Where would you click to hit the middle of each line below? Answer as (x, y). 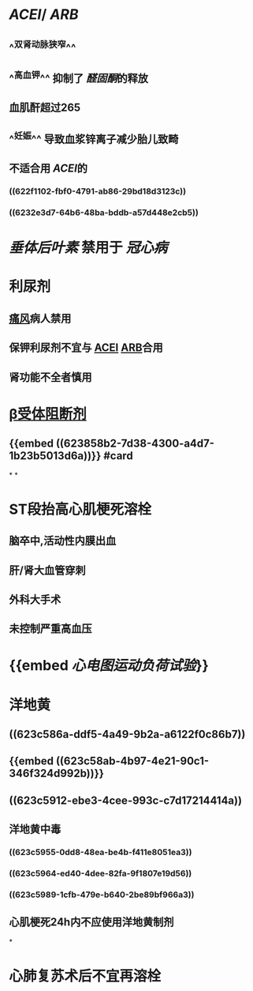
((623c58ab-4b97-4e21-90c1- (132, 761)
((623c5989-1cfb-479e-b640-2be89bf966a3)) (102, 895)
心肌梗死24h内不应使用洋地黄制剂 (91, 922)
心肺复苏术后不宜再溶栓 (85, 976)
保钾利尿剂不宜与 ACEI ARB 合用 (86, 348)
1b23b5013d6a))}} (55, 456)
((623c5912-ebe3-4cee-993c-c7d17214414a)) (126, 800)
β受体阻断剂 (48, 414)
